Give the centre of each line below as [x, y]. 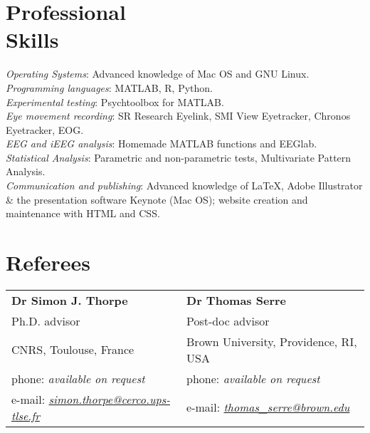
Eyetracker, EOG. [45, 129]
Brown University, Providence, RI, [272, 341]
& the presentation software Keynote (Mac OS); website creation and [157, 199]
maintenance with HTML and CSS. [83, 213]
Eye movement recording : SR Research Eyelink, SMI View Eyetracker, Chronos [178, 116]
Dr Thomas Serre [237, 300]
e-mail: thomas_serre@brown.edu [268, 407]
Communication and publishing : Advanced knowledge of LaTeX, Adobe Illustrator [184, 186]
